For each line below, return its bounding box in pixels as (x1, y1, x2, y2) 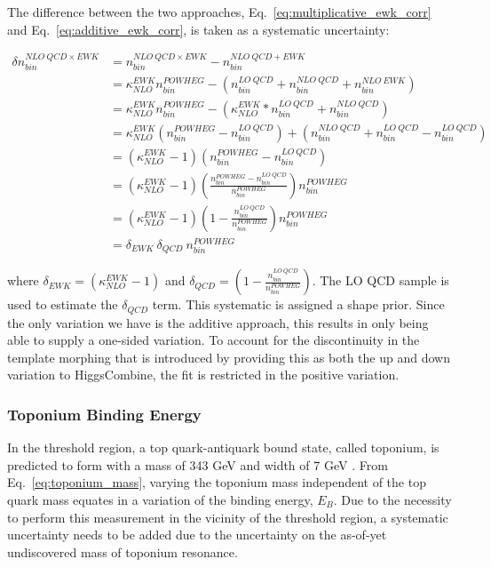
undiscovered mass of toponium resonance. (7, 542, 238, 561)
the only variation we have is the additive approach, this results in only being (7, 313, 429, 331)
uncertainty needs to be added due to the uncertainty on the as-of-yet (7, 525, 387, 544)
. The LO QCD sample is (312, 271, 449, 290)
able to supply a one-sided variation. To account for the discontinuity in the (7, 331, 420, 349)
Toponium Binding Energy (7, 403, 202, 425)
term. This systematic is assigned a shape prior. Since (152, 295, 445, 314)
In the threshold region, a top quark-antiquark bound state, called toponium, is (7, 438, 440, 457)
